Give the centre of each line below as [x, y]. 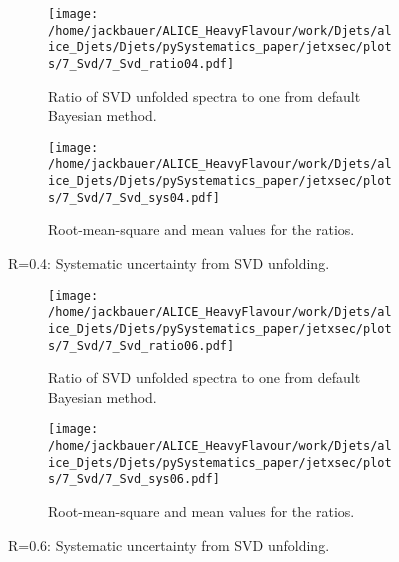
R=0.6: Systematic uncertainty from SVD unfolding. [169, 544]
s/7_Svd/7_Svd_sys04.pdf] [134, 197]
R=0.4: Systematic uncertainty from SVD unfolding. [169, 263]
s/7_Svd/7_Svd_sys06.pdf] [134, 479]
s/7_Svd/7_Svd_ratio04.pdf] [141, 63]
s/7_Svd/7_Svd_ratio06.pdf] [141, 345]
